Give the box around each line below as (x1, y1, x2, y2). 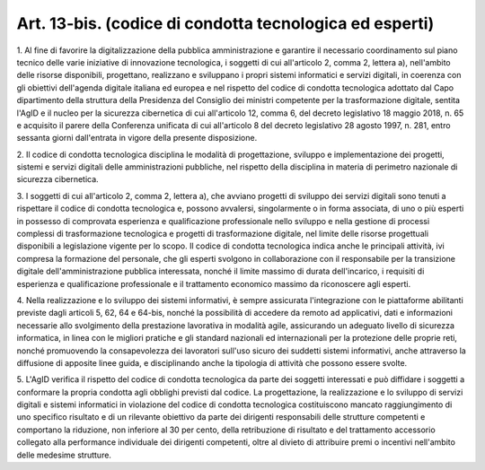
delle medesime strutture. (16, 449, 112, 460)
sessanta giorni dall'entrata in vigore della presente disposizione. (16, 133, 258, 144)
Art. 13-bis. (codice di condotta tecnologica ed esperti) (16, 13, 435, 33)
